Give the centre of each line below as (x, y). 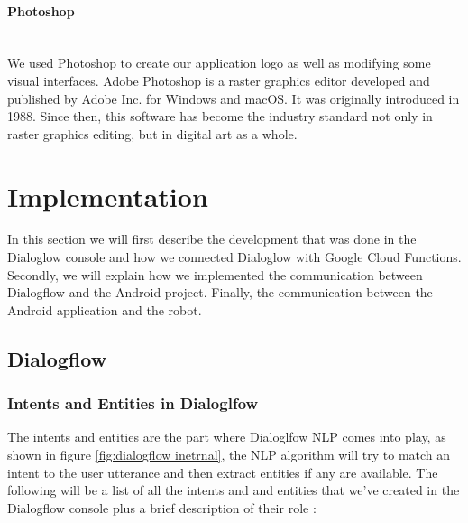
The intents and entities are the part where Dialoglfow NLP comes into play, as (227, 437)
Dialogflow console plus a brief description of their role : (162, 507)
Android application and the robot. (105, 309)
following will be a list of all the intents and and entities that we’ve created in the (234, 490)
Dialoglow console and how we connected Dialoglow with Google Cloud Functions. (234, 257)
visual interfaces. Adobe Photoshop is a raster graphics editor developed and (219, 80)
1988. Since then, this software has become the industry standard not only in (220, 116)
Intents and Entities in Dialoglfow (133, 403)
